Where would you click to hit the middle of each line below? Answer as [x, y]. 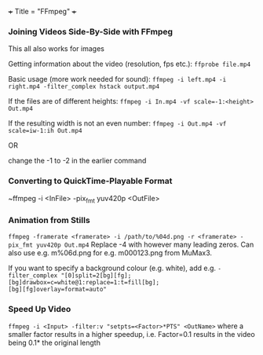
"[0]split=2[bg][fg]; [96, 275]
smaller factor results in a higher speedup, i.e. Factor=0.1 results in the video [131, 334]
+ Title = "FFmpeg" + [42, 11]
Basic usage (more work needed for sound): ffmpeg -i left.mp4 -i [117, 79]
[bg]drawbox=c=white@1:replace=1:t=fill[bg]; [84, 282]
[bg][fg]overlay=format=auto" [58, 289]
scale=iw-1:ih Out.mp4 [45, 131]
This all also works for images [56, 49]
